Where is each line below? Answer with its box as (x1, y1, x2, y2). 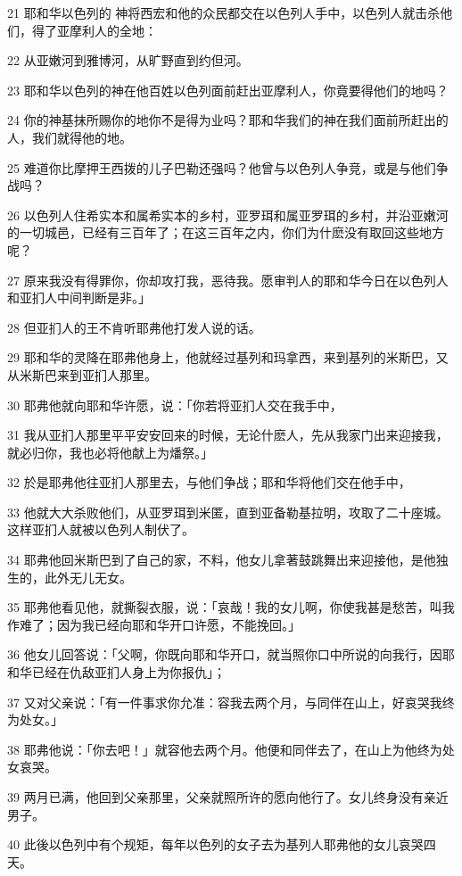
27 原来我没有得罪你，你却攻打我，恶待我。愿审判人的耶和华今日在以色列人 (7, 270, 449, 289)
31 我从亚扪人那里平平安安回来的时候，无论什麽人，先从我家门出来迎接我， (7, 426, 449, 444)
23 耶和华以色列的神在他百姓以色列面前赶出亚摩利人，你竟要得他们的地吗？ (7, 80, 449, 99)
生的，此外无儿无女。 (7, 567, 132, 586)
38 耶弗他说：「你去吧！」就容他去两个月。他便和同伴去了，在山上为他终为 (7, 740, 442, 758)
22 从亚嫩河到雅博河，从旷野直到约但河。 (7, 51, 249, 70)
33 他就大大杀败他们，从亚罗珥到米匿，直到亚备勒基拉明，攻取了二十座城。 (7, 502, 449, 521)
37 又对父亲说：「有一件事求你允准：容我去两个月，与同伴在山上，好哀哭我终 (7, 692, 455, 711)
